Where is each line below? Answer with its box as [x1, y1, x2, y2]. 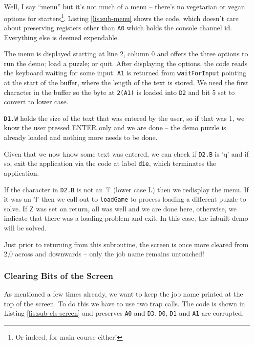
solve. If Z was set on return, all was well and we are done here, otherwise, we [4, 203, 237, 213]
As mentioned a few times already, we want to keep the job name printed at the [4, 289, 243, 299]
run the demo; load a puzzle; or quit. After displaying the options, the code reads [4, 58, 248, 68]
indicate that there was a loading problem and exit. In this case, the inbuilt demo [4, 213, 248, 223]
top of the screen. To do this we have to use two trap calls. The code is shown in [4, 298, 245, 308]
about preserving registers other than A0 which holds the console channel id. [4, 22, 232, 32]
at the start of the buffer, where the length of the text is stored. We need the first [4, 77, 249, 87]
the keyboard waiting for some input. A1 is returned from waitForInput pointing [4, 68, 247, 78]
